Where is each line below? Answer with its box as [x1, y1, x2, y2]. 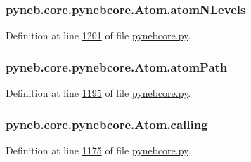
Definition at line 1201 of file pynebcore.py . [6, 28, 191, 43]
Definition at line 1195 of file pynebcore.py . [6, 86, 191, 100]
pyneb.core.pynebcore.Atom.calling [6, 115, 208, 133]
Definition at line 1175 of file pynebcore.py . [6, 142, 191, 157]
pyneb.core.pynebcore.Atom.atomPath [6, 58, 228, 75]
